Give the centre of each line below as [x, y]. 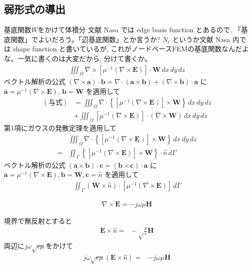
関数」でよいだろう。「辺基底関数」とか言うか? [85, 39]
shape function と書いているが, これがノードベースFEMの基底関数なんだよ [131, 49]
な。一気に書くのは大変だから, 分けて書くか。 [78, 58]
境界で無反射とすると [38, 220]
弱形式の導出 [35, 9]
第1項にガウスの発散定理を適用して [60, 128]
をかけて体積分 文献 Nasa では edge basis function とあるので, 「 [139, 30]
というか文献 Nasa [201, 39]
